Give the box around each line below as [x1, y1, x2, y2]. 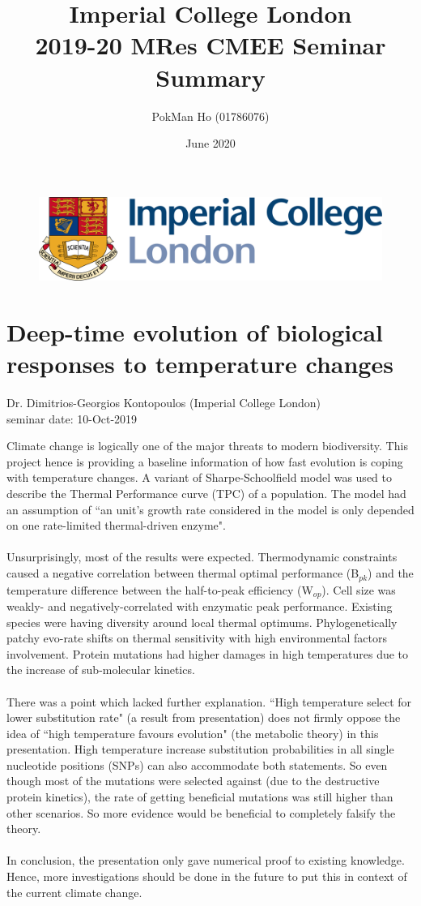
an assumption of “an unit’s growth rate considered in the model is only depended [6, 500, 415, 517]
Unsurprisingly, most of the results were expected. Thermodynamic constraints [6, 548, 398, 565]
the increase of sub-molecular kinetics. [6, 661, 195, 678]
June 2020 [185, 135, 236, 152]
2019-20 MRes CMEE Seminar [35, 28, 386, 62]
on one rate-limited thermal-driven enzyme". [6, 517, 226, 534]
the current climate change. [6, 883, 142, 900]
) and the [368, 565, 414, 582]
